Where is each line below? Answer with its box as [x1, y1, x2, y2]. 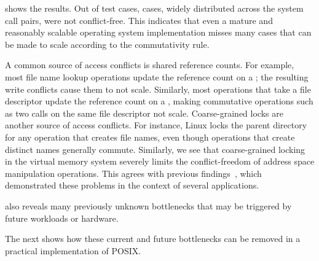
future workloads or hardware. [5, 211, 119, 224]
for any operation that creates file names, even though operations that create [5, 130, 295, 143]
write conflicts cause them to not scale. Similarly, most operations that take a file [5, 82, 311, 95]
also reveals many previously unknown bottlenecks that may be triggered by [5, 199, 292, 212]
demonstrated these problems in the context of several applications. [5, 179, 259, 192]
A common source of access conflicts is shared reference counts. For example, [5, 58, 294, 71]
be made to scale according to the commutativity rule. [5, 37, 210, 50]
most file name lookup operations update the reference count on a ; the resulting [5, 70, 309, 83]
